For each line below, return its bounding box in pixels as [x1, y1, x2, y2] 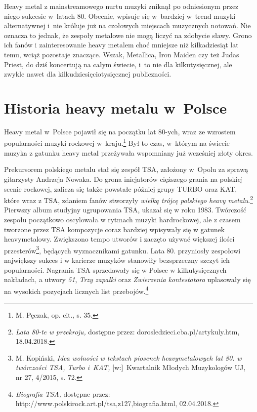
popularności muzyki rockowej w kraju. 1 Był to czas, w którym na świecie [4, 136, 230, 148]
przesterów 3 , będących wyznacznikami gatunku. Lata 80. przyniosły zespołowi [4, 244, 241, 255]
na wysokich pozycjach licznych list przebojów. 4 [4, 284, 149, 296]
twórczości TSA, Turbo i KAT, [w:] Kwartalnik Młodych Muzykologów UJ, [15, 362, 246, 372]
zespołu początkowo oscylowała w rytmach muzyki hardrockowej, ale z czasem [4, 214, 241, 224]
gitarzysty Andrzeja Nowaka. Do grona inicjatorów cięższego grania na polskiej [4, 173, 243, 184]
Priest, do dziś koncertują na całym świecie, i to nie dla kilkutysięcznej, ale [4, 59, 232, 69]
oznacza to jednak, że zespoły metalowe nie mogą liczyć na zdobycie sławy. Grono [4, 30, 252, 40]
